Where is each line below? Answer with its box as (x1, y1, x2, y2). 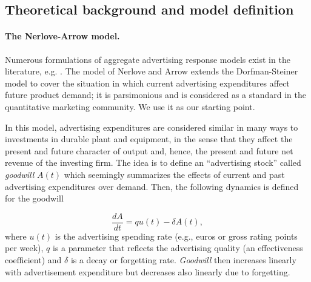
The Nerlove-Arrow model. (5, 30, 120, 42)
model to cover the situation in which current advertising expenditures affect (5, 76, 290, 89)
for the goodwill (5, 192, 64, 205)
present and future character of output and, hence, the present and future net (5, 144, 293, 157)
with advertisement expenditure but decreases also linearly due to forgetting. (5, 265, 290, 278)
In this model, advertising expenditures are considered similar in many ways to (5, 120, 298, 133)
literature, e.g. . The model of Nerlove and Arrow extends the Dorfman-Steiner (5, 65, 298, 77)
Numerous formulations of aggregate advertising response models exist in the (5, 53, 290, 65)
